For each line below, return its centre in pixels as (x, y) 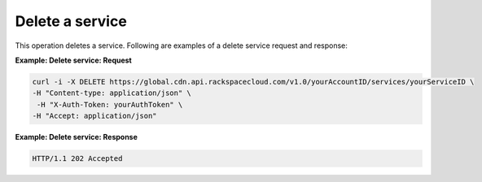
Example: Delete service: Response (77, 137)
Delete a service (71, 21)
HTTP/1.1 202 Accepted (77, 159)
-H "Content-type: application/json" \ (112, 93)
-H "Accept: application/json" (95, 116)
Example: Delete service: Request (73, 60)
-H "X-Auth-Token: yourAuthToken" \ (110, 104)
